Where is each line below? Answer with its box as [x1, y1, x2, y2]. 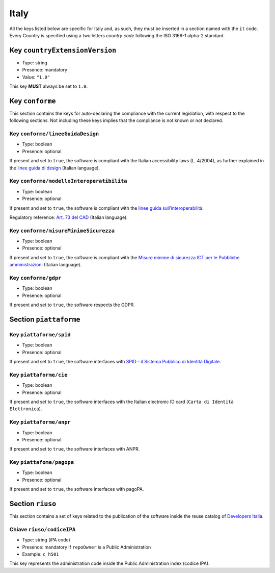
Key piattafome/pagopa [9, 459, 74, 466]
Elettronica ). [9, 406, 42, 412]
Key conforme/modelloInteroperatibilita [9, 178, 127, 185]
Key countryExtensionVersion [9, 46, 117, 55]
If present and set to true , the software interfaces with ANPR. [9, 446, 140, 452]
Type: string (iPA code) [22, 537, 71, 543]
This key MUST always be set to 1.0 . [9, 83, 88, 89]
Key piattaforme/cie [9, 371, 68, 378]
